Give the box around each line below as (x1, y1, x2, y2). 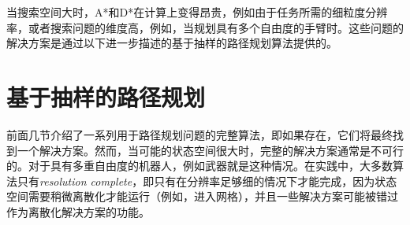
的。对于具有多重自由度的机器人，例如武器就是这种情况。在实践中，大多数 (6, 157, 393, 174)
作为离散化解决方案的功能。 (6, 203, 150, 219)
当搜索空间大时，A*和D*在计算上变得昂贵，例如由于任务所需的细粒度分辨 (6, 4, 388, 20)
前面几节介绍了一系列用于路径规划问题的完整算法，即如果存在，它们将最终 (6, 126, 393, 142)
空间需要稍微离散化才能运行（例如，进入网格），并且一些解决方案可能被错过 (6, 188, 398, 205)
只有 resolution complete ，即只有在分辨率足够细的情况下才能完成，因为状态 (17, 172, 397, 189)
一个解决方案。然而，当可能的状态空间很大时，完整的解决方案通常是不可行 (17, 142, 404, 158)
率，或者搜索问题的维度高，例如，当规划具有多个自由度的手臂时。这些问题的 (6, 19, 404, 35)
